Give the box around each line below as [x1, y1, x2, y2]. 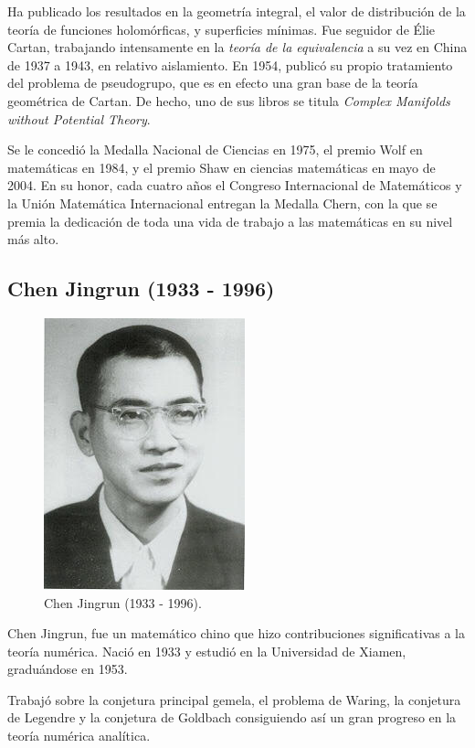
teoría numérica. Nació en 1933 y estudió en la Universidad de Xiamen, [7, 641, 406, 660]
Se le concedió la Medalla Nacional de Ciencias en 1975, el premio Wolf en [7, 140, 423, 159]
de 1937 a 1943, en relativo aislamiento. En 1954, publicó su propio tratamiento [7, 55, 453, 74]
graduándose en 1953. [7, 659, 128, 679]
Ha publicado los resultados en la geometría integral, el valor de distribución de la [7, 2, 466, 20]
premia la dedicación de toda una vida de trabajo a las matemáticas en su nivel [7, 211, 453, 230]
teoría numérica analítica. [7, 726, 151, 745]
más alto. [7, 230, 59, 249]
